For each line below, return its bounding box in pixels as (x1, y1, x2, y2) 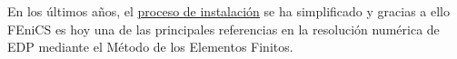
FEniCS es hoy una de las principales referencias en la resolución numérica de (7, 19, 440, 38)
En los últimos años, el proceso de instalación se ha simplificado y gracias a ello (7, 2, 450, 20)
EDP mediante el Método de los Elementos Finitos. (7, 37, 293, 56)
